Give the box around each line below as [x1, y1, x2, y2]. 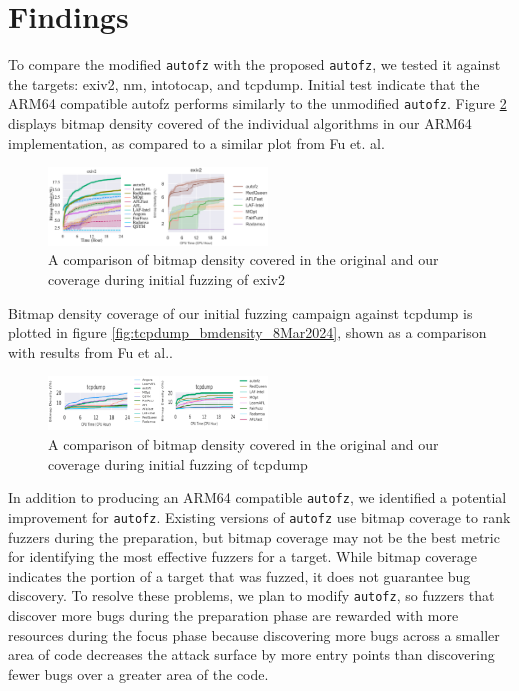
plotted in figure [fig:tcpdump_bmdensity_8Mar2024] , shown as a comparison [8, 322, 487, 343]
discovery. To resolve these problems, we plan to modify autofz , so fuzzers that [8, 585, 495, 606]
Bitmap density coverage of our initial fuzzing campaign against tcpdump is [8, 302, 473, 323]
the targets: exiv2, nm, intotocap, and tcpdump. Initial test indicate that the [8, 73, 480, 94]
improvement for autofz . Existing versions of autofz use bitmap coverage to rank [8, 506, 511, 527]
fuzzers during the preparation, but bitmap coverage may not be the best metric [8, 526, 500, 547]
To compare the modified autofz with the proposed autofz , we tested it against [8, 54, 501, 75]
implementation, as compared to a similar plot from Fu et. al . [8, 132, 385, 153]
